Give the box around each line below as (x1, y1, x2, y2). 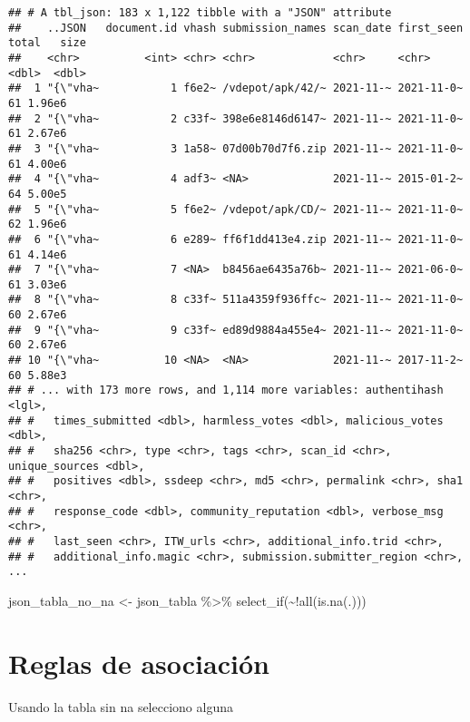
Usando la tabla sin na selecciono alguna (8, 697, 233, 716)
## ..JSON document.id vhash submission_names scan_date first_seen (8, 21, 464, 34)
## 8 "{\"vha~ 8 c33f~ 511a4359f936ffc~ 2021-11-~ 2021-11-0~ (8, 293, 464, 307)
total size (8, 36, 86, 50)
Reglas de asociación (8, 644, 269, 681)
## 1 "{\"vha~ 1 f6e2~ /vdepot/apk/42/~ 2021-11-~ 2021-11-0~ (8, 82, 464, 95)
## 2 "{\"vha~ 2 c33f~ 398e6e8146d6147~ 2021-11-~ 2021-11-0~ (8, 112, 464, 125)
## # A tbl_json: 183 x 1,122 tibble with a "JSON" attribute (8, 6, 392, 19)
